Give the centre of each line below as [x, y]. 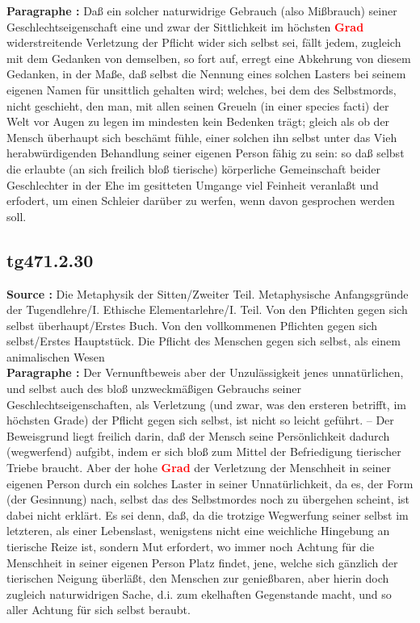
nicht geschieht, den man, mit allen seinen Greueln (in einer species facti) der [198, 105]
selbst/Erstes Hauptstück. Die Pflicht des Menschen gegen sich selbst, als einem [204, 341]
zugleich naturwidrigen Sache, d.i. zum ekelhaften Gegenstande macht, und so [199, 594]
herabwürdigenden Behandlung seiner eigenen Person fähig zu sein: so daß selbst [206, 153]
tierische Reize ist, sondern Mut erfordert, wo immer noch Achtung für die [191, 547]
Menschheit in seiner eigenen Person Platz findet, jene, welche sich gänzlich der [202, 562]
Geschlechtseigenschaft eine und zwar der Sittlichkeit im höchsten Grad [185, 26]
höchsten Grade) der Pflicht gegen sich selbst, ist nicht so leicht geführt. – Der [200, 420]
